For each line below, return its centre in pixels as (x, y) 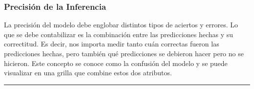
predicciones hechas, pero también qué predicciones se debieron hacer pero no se (124, 53)
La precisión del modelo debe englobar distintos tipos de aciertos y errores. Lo (121, 25)
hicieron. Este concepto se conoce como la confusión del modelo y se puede (116, 63)
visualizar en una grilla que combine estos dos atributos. (88, 73)
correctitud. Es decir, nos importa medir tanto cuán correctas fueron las (112, 44)
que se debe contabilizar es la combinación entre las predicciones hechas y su (119, 34)
